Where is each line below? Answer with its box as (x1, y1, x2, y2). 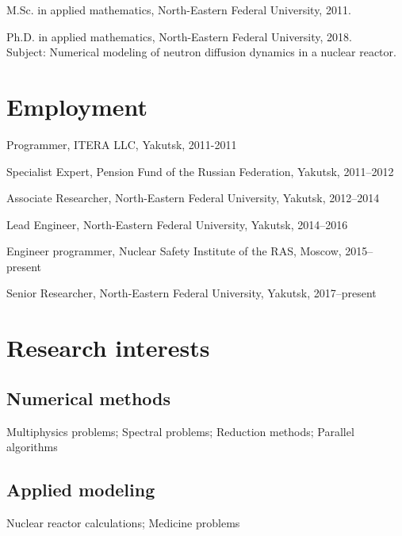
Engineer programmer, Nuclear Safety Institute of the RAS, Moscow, (6, 243, 342, 259)
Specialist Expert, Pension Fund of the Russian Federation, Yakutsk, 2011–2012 (6, 163, 394, 179)
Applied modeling (6, 477, 155, 502)
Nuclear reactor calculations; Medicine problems (6, 515, 240, 531)
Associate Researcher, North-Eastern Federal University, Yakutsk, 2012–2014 (6, 190, 380, 206)
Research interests (6, 331, 210, 364)
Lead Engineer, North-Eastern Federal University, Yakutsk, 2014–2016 (6, 216, 348, 232)
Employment (6, 90, 148, 122)
